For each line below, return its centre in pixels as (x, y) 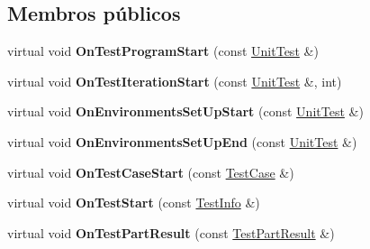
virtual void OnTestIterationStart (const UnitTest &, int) (175, 81)
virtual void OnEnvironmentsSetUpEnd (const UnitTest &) (182, 141)
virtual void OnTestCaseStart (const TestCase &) (151, 172)
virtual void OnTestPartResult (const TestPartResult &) (171, 232)
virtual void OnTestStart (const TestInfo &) (134, 203)
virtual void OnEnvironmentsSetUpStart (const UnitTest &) (185, 111)
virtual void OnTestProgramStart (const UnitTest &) (163, 51)
